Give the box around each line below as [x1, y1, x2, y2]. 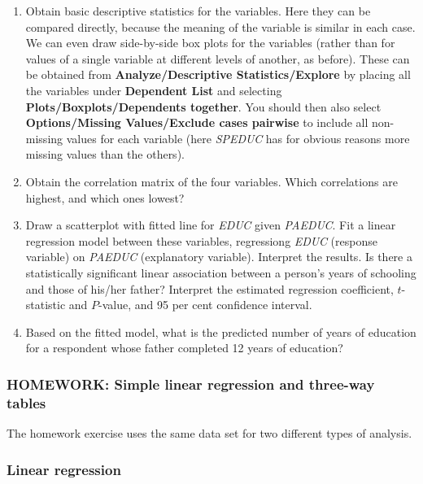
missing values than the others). [25, 146, 185, 163]
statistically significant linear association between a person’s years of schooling [25, 264, 416, 281]
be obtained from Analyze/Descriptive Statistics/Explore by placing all [25, 66, 411, 83]
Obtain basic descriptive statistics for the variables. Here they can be [25, 2, 371, 19]
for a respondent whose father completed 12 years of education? [25, 339, 343, 356]
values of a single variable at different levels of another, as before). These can [25, 50, 410, 67]
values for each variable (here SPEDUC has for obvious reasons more [66, 129, 410, 146]
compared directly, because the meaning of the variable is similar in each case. [25, 18, 416, 35]
